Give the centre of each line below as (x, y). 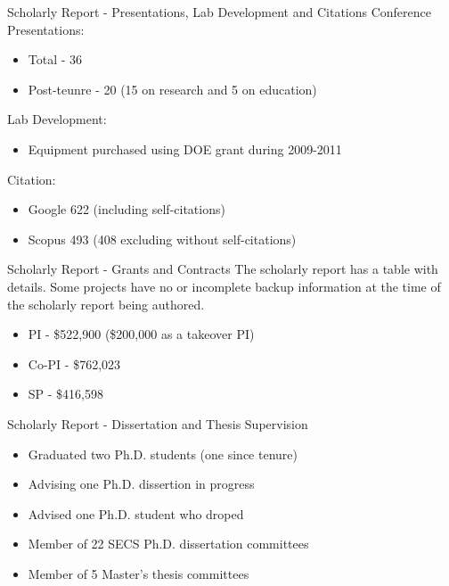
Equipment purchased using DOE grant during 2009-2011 (185, 149)
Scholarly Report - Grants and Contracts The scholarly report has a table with (223, 269)
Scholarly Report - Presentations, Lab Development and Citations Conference (220, 12)
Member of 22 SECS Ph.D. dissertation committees (168, 544)
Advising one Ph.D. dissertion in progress (141, 484)
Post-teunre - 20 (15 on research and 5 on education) (172, 89)
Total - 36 (55, 59)
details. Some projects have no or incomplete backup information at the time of (224, 286)
